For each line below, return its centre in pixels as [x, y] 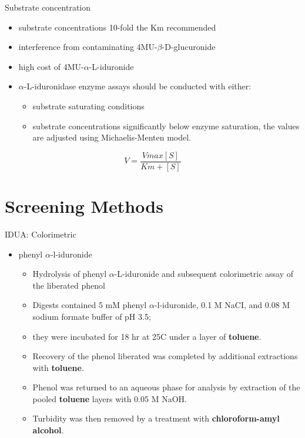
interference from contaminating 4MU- [88, 47]
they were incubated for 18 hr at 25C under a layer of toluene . [147, 336]
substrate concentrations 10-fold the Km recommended [117, 27]
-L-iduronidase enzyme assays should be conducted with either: [138, 86]
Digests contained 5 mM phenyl [90, 305]
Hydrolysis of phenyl [70, 274]
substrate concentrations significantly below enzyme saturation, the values [166, 126]
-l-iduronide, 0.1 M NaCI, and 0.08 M [222, 305]
